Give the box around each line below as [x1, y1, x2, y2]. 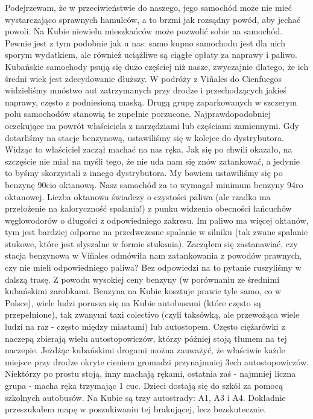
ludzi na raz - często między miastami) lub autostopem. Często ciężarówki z [5, 320, 285, 333]
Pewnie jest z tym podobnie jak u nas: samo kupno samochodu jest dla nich [5, 36, 285, 49]
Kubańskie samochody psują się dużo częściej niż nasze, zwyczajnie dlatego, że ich [5, 60, 309, 72]
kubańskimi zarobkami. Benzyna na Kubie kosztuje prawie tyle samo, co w [5, 285, 282, 297]
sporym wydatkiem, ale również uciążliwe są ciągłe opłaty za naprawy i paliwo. [5, 48, 297, 61]
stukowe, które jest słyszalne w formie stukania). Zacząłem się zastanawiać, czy [5, 237, 298, 250]
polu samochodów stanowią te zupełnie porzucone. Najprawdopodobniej [5, 107, 271, 120]
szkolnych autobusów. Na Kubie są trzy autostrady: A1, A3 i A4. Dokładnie [5, 391, 286, 403]
